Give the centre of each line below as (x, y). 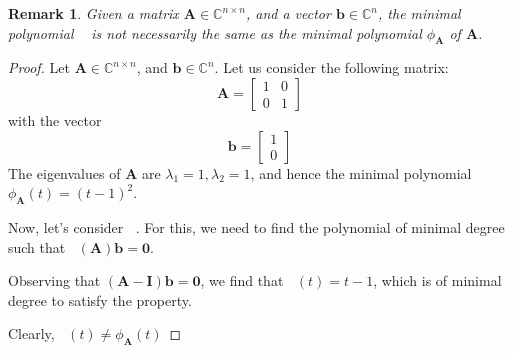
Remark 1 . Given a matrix (93, 13)
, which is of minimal (437, 280)
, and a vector (288, 13)
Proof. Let (39, 67)
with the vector (55, 119)
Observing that (54, 280)
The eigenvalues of (64, 172)
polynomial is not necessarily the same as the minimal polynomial (215, 32)
